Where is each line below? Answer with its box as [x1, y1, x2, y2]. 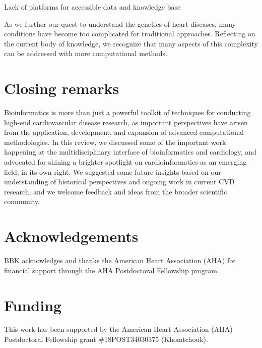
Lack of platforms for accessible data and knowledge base [4, 2, 181, 12]
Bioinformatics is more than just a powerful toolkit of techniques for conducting [4, 107, 251, 118]
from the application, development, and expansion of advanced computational [4, 127, 244, 137]
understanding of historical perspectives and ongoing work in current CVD [4, 176, 235, 187]
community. [4, 196, 40, 207]
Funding [4, 294, 62, 315]
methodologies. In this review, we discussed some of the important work [4, 136, 226, 147]
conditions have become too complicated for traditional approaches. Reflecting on [4, 28, 255, 39]
